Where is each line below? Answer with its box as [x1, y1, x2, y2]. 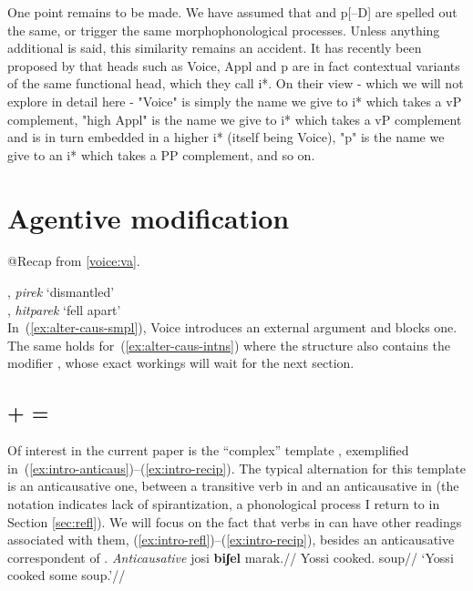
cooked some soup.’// [7, 566, 126, 585]
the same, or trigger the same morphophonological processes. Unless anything [7, 20, 440, 39]
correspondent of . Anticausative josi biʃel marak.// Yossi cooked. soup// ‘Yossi [7, 547, 454, 566]
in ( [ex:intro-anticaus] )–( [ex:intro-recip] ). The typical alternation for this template [7, 458, 466, 477]
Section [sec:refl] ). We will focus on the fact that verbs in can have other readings [7, 512, 462, 531]
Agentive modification [7, 199, 290, 236]
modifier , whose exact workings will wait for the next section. [7, 353, 355, 372]
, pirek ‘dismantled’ [7, 282, 115, 301]
